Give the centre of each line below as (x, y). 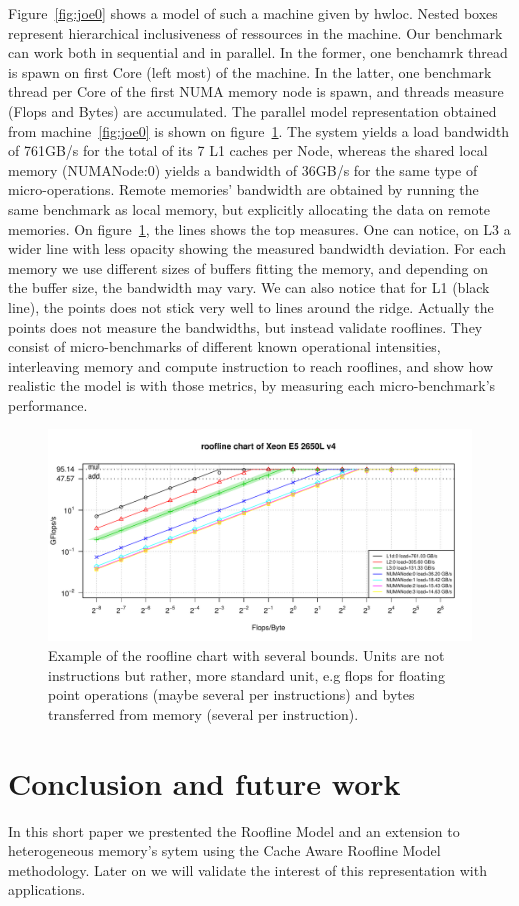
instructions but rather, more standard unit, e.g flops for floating (246, 674)
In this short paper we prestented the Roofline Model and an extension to (234, 830)
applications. (47, 889)
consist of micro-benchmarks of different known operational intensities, (224, 346)
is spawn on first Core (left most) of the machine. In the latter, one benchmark (250, 71)
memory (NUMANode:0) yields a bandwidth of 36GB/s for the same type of (243, 169)
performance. (48, 404)
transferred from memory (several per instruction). (203, 713)
